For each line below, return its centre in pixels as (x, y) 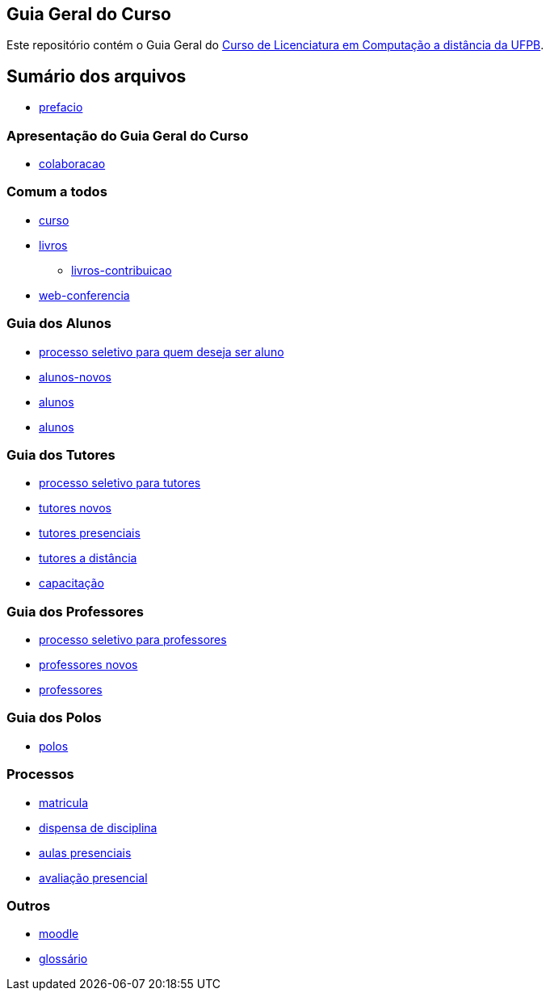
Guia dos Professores (75, 611)
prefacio (61, 107)
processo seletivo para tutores (120, 483)
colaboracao (72, 164)
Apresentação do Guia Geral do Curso (128, 135)
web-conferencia (84, 295)
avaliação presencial (93, 877)
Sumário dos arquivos (97, 76)
